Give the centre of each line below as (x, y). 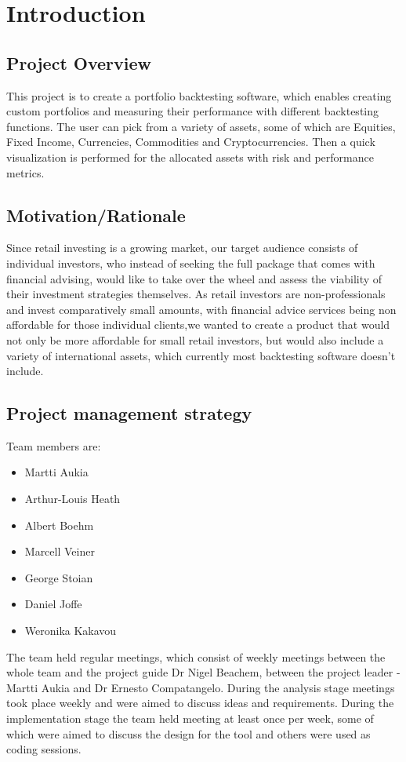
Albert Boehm (59, 525)
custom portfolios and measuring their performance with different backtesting (193, 111)
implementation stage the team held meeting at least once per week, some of (190, 718)
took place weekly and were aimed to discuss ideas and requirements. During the (200, 703)
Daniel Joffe (53, 604)
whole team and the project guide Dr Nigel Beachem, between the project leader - (203, 672)
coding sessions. (44, 749)
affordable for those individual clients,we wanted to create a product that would (198, 324)
